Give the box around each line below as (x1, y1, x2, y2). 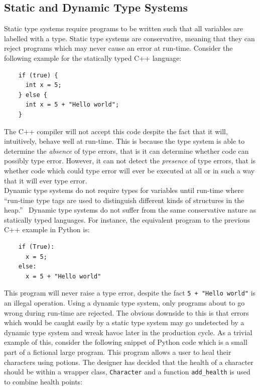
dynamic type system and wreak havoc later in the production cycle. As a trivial (4, 327, 252, 337)
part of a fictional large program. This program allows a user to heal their (4, 347, 231, 357)
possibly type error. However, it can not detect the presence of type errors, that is (4, 155, 256, 166)
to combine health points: (4, 376, 83, 386)
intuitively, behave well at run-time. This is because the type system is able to (4, 136, 245, 146)
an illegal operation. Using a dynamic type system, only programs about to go (4, 298, 245, 308)
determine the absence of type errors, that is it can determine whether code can (4, 145, 249, 156)
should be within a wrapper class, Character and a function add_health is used (4, 366, 250, 377)
